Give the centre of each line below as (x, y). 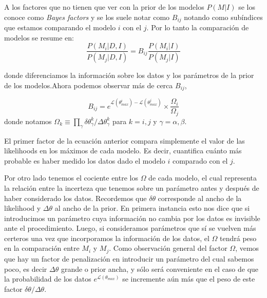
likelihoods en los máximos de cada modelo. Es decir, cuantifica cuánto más (123, 151)
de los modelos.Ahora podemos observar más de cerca (89, 85)
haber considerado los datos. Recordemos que (75, 198)
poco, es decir (26, 269)
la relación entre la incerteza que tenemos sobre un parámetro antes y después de (132, 187)
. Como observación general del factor (168, 248)
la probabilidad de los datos (48, 279)
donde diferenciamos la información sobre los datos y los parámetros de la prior (129, 75)
